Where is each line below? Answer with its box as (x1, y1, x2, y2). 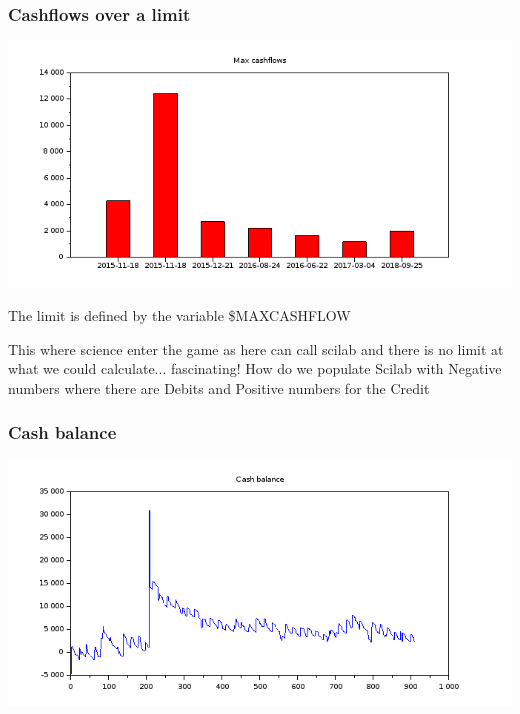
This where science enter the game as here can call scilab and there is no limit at (8, 338, 504, 359)
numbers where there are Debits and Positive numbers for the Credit (8, 377, 430, 398)
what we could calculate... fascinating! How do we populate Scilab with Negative (8, 358, 502, 379)
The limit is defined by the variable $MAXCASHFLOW (8, 305, 351, 326)
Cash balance (8, 420, 117, 445)
